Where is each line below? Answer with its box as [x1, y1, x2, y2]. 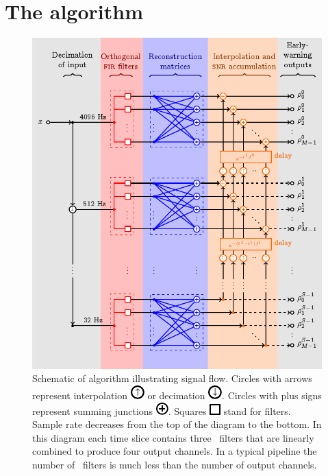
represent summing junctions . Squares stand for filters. [32, 403, 291, 418]
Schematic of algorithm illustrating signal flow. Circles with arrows [32, 371, 312, 385]
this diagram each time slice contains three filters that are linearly [32, 430, 314, 444]
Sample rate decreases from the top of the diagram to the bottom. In [32, 417, 322, 431]
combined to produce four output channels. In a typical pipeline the [32, 444, 317, 458]
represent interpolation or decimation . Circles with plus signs [32, 388, 322, 402]
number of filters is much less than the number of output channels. [32, 457, 317, 471]
